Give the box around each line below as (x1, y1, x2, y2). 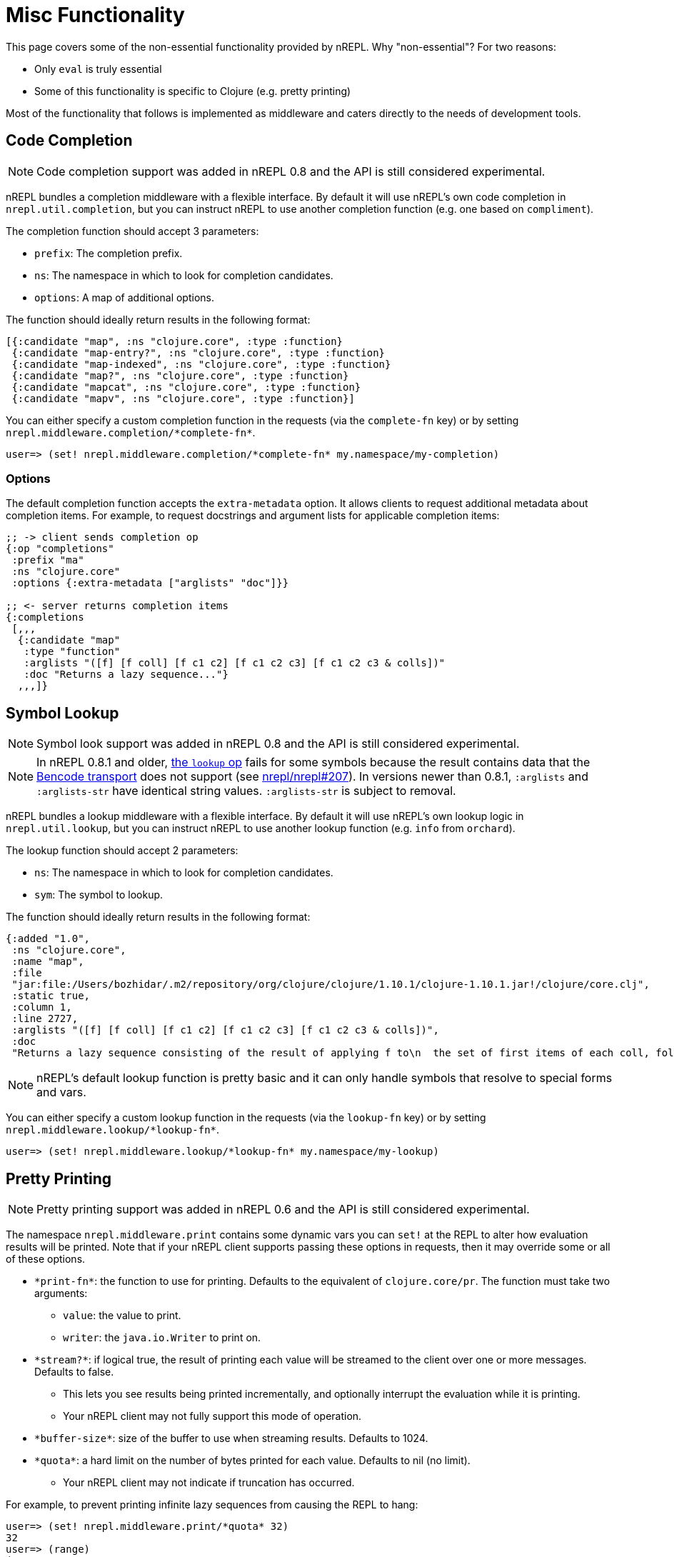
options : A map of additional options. (34, 291, 214, 304)
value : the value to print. (63, 1309, 181, 1322)
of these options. (6, 1253, 86, 1266)
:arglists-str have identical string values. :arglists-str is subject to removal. (36, 783, 456, 798)
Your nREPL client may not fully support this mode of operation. (63, 1410, 362, 1423)
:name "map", (11, 956, 84, 968)
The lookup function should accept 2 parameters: (6, 844, 238, 857)
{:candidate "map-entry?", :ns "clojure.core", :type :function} (11, 346, 386, 359)
